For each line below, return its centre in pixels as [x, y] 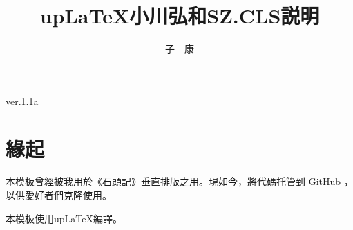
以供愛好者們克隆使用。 [59, 195]
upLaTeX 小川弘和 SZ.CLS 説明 [180, 16]
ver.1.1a [22, 100]
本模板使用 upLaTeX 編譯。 [64, 218]
